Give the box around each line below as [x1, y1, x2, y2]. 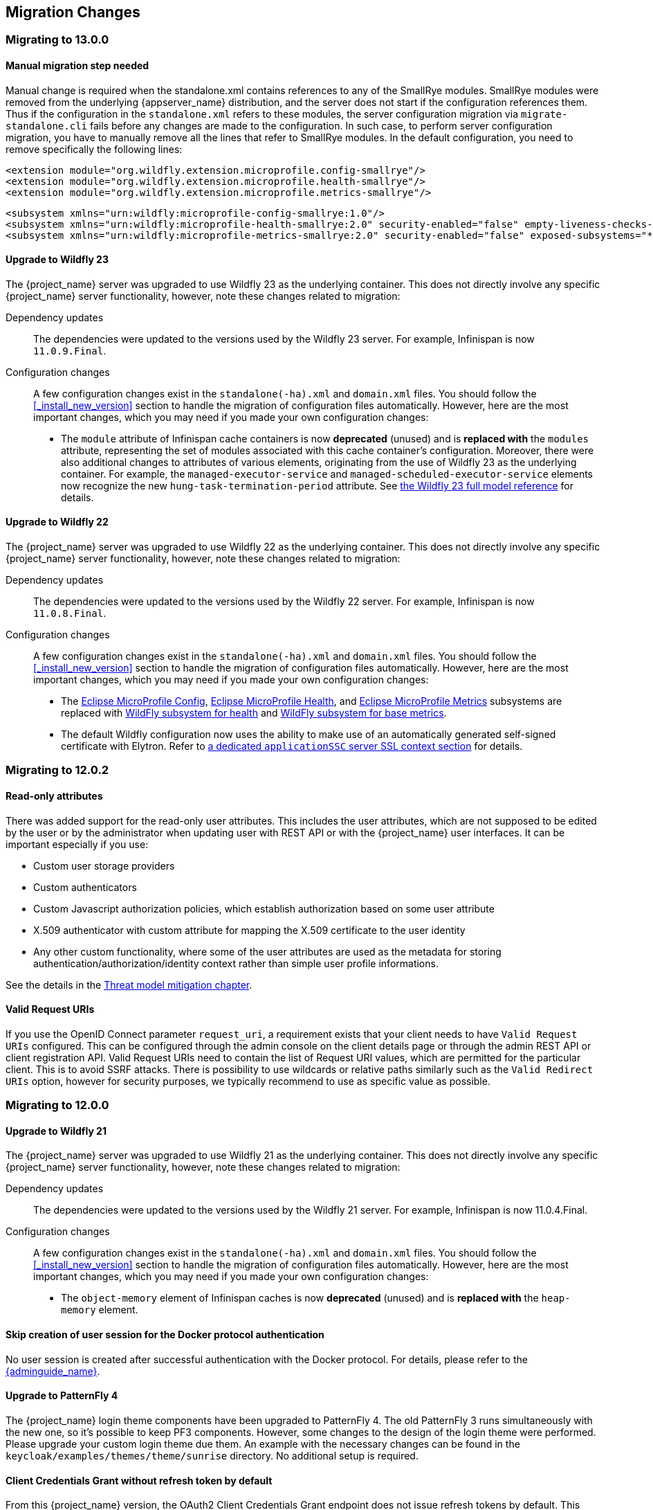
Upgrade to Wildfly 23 [6, 253, 109, 266]
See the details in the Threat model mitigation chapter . [6, 978, 252, 991]
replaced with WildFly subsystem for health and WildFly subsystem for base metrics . [61, 707, 447, 719]
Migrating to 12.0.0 [6, 1098, 109, 1113]
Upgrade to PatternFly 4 [6, 1390, 118, 1402]
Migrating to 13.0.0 [6, 33, 109, 47]
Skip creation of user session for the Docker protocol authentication [6, 1329, 324, 1341]
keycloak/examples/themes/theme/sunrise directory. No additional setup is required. [6, 1449, 419, 1462]
